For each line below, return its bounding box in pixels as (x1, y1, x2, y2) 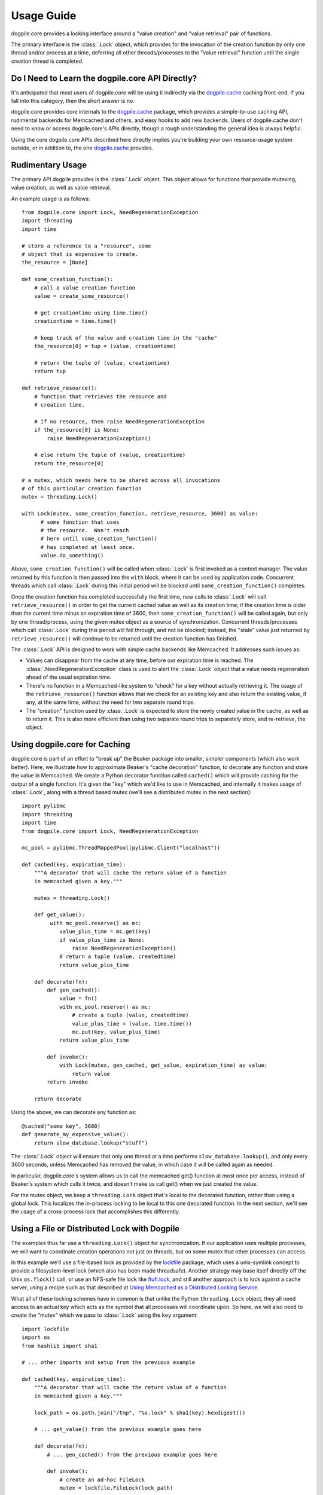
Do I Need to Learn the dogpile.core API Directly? (11, 73, 197, 83)
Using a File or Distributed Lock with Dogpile (11, 1224, 180, 1234)
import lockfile (22, 1325, 69, 1332)
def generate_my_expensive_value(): (22, 1131, 129, 1138)
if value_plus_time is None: (59, 936, 145, 943)
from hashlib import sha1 (22, 1343, 98, 1349)
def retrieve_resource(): (22, 385, 98, 392)
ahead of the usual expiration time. (26, 673, 112, 681)
